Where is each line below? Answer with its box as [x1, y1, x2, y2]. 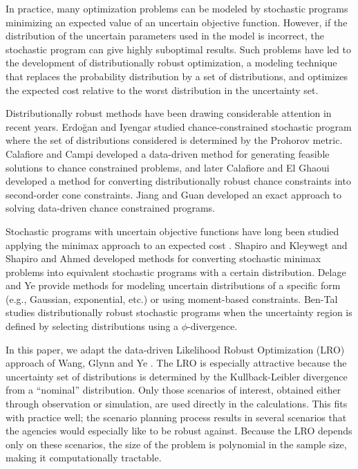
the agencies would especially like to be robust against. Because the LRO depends [6, 423, 352, 438]
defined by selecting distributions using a [6, 319, 179, 333]
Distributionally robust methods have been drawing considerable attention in [6, 106, 332, 120]
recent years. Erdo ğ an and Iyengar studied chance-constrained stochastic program [6, 119, 352, 134]
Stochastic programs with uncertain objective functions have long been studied [6, 223, 339, 238]
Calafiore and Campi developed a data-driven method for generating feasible [6, 146, 330, 160]
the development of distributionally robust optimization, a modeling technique [6, 55, 337, 70]
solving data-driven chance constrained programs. [6, 201, 215, 215]
